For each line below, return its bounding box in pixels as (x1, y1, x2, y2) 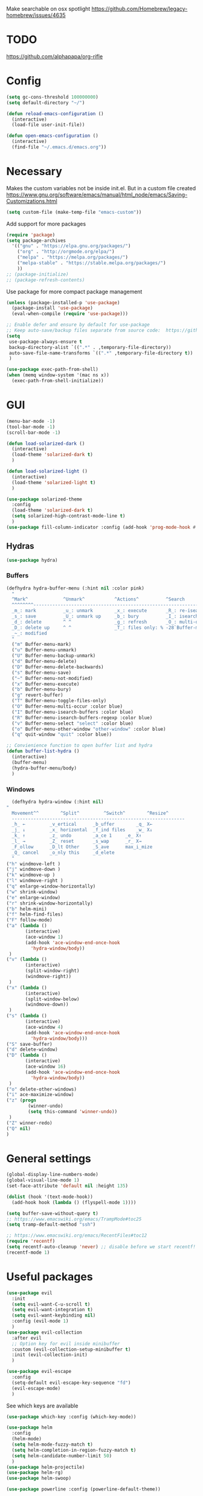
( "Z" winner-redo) (6, 1120, 53, 1126)
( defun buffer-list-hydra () (6, 748, 80, 754)
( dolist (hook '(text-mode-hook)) (6, 1194, 94, 1200)
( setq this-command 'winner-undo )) (28, 1109, 118, 1115)
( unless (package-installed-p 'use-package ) (6, 299, 120, 305)
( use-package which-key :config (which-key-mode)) (6, 1414, 137, 1420)
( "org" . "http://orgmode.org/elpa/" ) (17, 248, 115, 255)
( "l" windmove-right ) (6, 878, 63, 884)
